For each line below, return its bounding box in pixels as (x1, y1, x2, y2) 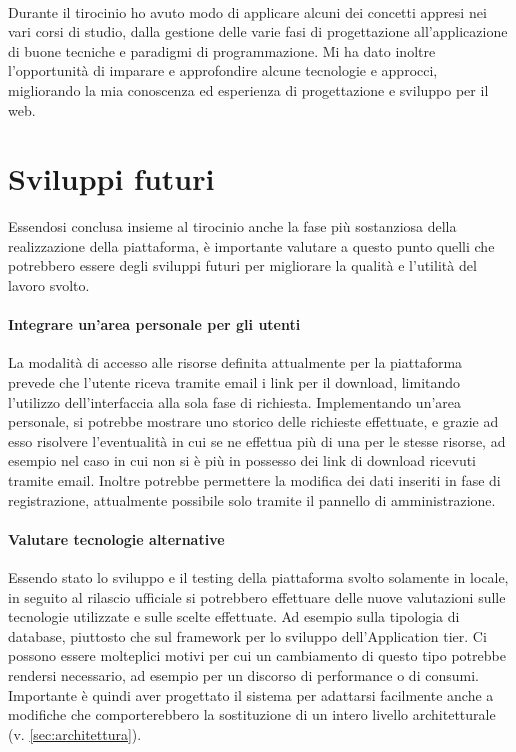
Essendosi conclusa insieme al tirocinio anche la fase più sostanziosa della (8, 216, 457, 237)
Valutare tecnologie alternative (8, 528, 225, 549)
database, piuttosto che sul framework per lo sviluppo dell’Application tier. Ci (8, 625, 487, 646)
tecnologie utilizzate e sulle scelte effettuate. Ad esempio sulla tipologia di (8, 606, 460, 627)
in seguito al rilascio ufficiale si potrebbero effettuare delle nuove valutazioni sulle (8, 586, 506, 607)
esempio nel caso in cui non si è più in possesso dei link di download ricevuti (8, 450, 477, 471)
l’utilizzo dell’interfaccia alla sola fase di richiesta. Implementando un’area (8, 391, 462, 412)
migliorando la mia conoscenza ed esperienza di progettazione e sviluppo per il (8, 79, 489, 100)
